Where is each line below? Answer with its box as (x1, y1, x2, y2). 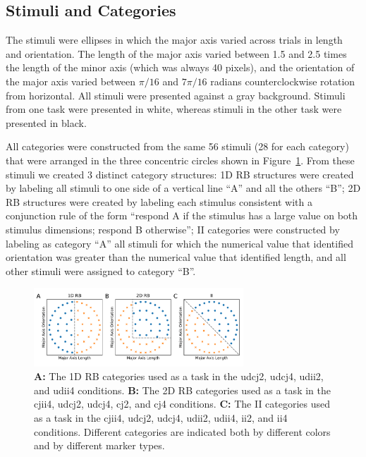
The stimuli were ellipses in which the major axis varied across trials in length (6, 32, 343, 47)
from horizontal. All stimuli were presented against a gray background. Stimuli (6, 87, 346, 102)
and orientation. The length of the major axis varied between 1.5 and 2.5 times (6, 46, 347, 61)
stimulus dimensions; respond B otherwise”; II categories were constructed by (6, 221, 340, 236)
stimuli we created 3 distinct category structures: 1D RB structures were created (6, 166, 354, 181)
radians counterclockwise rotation (210, 73, 355, 88)
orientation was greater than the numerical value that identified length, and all (6, 250, 346, 264)
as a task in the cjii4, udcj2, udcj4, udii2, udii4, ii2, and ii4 (34, 410, 288, 425)
